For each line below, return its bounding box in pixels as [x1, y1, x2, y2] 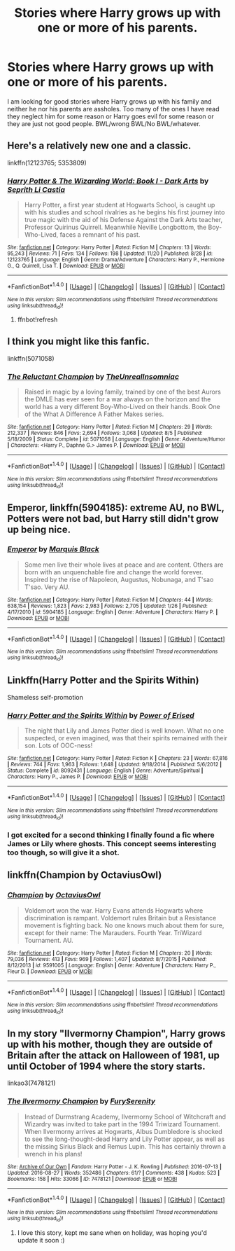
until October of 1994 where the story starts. [7, 1060, 206, 1072]
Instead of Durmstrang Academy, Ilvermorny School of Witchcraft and [24, 1112, 226, 1121]
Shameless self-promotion [7, 693, 84, 701]
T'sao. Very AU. [24, 583, 70, 591]
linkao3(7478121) [7, 1079, 56, 1087]
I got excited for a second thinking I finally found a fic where [7, 830, 215, 840]
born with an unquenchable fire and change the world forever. [24, 567, 204, 576]
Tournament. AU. [24, 936, 73, 944]
